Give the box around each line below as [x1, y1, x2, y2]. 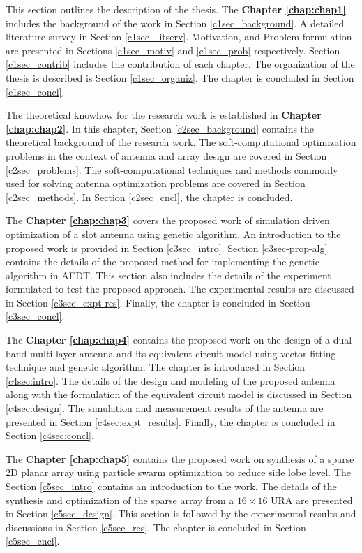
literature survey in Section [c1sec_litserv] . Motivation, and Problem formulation [6, 29, 352, 44]
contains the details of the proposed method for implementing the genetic [6, 254, 319, 269]
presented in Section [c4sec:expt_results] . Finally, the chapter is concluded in [6, 414, 335, 429]
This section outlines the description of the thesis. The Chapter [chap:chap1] [6, 2, 346, 16]
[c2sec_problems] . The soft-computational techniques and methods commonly [6, 162, 338, 177]
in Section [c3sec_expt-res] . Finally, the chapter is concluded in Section [6, 295, 310, 309]
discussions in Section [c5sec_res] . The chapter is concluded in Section [6, 519, 306, 534]
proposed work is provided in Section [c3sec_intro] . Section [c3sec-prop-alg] [6, 240, 328, 255]
